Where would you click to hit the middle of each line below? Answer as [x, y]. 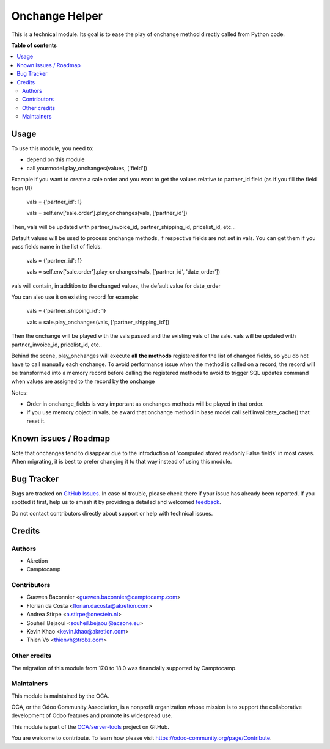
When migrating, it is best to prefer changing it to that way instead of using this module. [122, 462]
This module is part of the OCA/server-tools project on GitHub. [90, 726]
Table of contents [34, 45]
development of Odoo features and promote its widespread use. [92, 715]
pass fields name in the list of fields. [57, 247]
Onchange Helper [57, 16]
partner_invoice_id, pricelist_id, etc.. [57, 345]
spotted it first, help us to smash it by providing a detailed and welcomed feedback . [116, 502]
